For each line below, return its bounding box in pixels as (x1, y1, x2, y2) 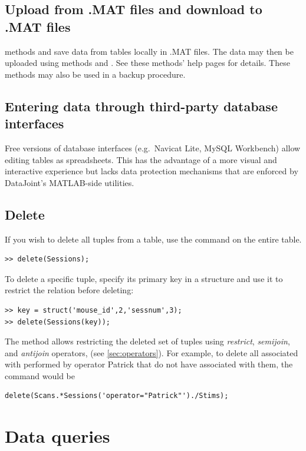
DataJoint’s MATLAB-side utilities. (5, 176, 134, 188)
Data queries (5, 424, 110, 448)
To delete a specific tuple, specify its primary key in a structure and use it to (5, 272, 283, 284)
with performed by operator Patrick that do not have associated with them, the (5, 358, 293, 370)
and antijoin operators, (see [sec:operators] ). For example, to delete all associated (5, 346, 298, 359)
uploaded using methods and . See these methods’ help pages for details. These (5, 57, 290, 69)
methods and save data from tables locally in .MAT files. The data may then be (5, 45, 294, 57)
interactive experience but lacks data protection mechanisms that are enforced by (5, 165, 298, 177)
